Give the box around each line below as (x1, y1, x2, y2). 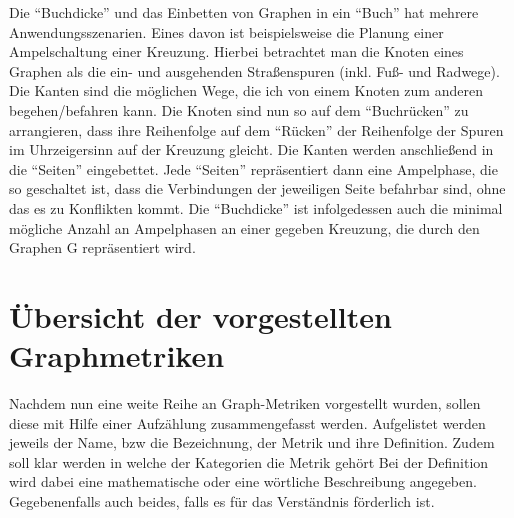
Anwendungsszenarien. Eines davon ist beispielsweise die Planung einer (9, 21, 444, 42)
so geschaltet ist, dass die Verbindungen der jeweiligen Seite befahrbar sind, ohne (9, 178, 506, 199)
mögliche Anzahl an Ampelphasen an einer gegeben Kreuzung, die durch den (9, 217, 480, 238)
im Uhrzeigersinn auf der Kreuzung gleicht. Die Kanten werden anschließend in (9, 139, 494, 160)
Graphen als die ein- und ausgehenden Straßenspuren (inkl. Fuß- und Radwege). (9, 60, 500, 81)
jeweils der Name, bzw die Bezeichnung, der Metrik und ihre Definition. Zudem (9, 432, 495, 453)
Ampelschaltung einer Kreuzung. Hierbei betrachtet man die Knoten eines (9, 41, 464, 62)
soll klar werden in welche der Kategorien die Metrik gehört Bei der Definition (9, 451, 489, 472)
